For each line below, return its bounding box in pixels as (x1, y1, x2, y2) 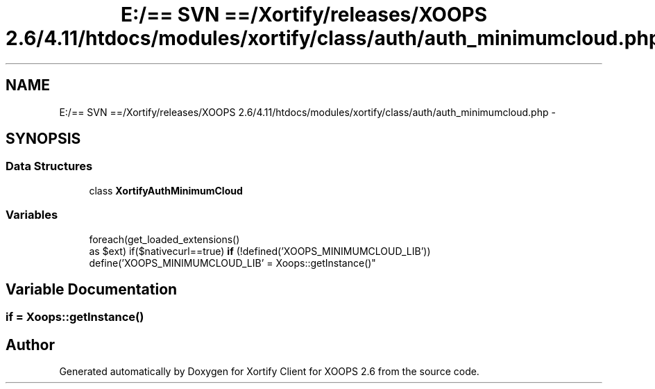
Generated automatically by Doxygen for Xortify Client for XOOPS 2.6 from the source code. (59, 365, 479, 378)
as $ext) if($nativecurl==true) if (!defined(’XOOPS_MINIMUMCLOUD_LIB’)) (89, 245, 431, 257)
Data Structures (6, 159, 93, 174)
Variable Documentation (6, 280, 178, 298)
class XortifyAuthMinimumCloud (89, 184, 243, 197)
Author (6, 336, 55, 354)
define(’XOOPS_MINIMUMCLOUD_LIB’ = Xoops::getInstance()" (89, 256, 376, 269)
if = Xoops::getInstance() (6, 310, 144, 324)
